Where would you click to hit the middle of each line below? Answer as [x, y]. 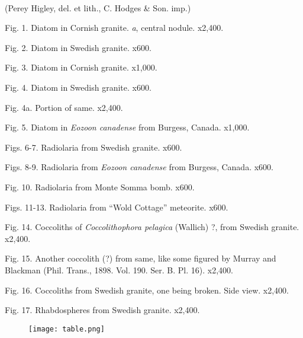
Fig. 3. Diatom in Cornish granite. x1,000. [81, 67]
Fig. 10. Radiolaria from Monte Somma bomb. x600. [100, 186]
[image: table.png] [67, 329]
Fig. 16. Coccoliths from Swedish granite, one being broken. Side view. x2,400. [147, 290]
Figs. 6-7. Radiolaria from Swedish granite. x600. [94, 147]
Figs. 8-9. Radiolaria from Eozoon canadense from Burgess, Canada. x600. [139, 167]
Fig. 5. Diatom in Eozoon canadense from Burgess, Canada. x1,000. [127, 127]
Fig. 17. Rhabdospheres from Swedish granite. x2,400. [102, 310]
